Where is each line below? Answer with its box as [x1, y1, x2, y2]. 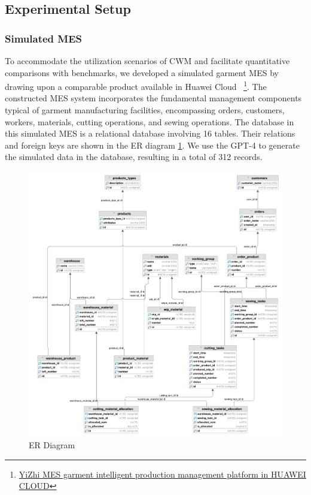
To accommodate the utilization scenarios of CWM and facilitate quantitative [5, 55, 290, 67]
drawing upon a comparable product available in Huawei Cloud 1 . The [5, 79, 267, 92]
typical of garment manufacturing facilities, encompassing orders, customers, [5, 104, 285, 116]
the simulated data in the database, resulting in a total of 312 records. [5, 150, 263, 163]
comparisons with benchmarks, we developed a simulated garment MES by [5, 66, 279, 79]
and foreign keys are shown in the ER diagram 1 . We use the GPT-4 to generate [5, 138, 300, 151]
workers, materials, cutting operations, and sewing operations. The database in [5, 115, 294, 128]
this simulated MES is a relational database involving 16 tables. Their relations [5, 127, 295, 140]
